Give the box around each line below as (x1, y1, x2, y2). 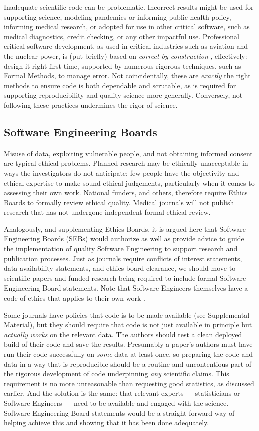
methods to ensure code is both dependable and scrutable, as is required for (4, 80, 236, 90)
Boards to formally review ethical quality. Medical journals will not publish (4, 197, 234, 207)
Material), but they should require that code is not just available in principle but (4, 319, 252, 330)
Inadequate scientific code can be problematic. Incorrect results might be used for (4, 2, 254, 12)
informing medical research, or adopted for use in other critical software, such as (4, 21, 250, 32)
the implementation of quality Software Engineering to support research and (4, 243, 238, 254)
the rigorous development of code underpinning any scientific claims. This (4, 368, 229, 379)
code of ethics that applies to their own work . (4, 293, 145, 303)
